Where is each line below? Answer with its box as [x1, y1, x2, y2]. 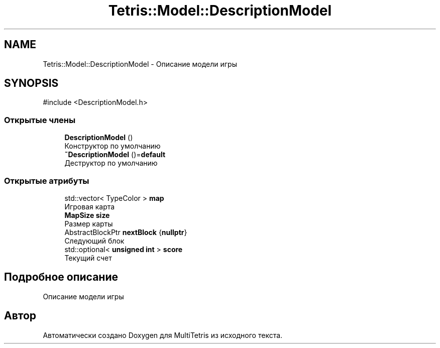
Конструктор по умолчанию [64, 142, 161, 151]
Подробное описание [4, 271, 118, 284]
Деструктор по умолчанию [64, 159, 158, 168]
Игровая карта [64, 202, 115, 211]
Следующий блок [64, 236, 125, 245]
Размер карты [64, 219, 113, 228]
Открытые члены [4, 114, 76, 125]
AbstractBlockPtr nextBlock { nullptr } [64, 227, 187, 237]
